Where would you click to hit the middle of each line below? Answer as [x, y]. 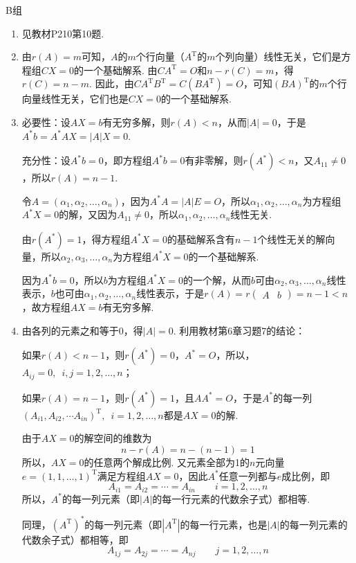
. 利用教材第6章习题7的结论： [239, 330]
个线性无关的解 [291, 239]
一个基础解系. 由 [121, 70]
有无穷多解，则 [137, 122]
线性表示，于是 [170, 293]
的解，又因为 [88, 214]
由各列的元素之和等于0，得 [82, 330]
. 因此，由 [112, 83]
